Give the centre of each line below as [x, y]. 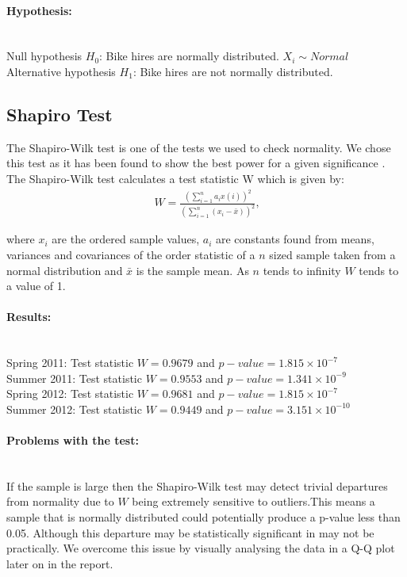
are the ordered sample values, [126, 239]
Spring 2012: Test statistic [70, 394]
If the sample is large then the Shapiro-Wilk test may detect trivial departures [197, 485]
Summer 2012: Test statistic [74, 409]
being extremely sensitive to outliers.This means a [253, 501]
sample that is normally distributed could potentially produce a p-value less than [203, 517]
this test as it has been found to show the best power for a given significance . [196, 163]
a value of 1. [36, 286]
